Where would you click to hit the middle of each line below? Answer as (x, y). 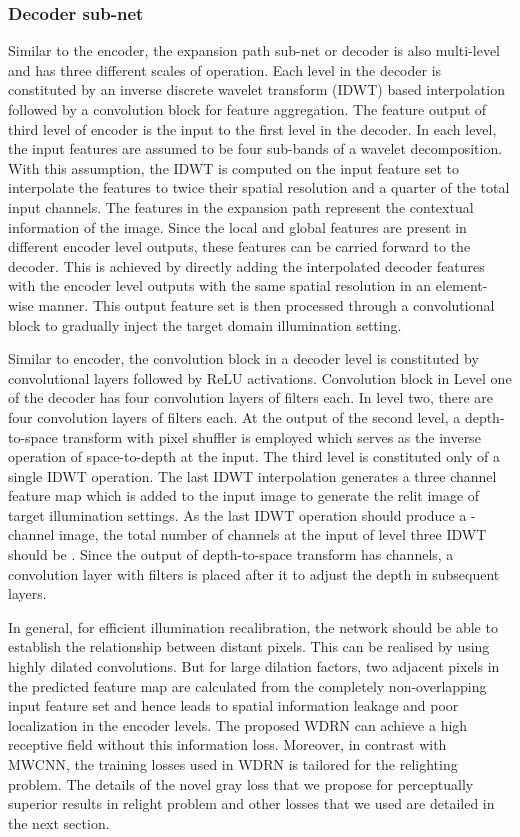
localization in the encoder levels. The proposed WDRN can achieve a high (238, 724)
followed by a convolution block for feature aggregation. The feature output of (247, 109)
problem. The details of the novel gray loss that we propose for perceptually (241, 783)
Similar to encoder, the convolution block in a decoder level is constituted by (243, 358)
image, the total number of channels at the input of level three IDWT (272, 534)
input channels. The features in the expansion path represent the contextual (241, 206)
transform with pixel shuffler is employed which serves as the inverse (271, 436)
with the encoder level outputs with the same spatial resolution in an (220, 285)
